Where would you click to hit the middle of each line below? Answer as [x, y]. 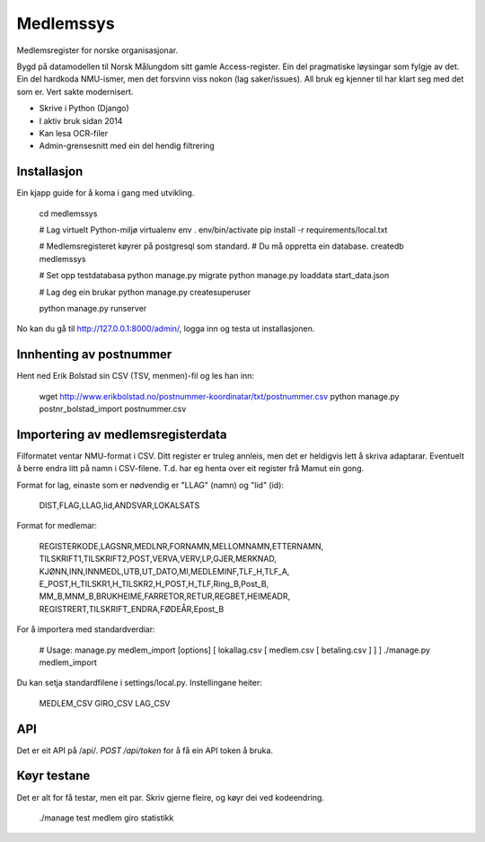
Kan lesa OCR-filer [73, 133]
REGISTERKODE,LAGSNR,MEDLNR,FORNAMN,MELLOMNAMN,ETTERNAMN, [181, 546]
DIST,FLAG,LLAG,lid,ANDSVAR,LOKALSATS [119, 505]
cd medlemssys [68, 213]
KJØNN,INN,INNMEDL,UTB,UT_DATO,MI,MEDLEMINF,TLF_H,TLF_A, [164, 571]
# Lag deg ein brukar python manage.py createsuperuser [145, 292]
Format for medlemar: [57, 526]
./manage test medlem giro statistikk [106, 818]
